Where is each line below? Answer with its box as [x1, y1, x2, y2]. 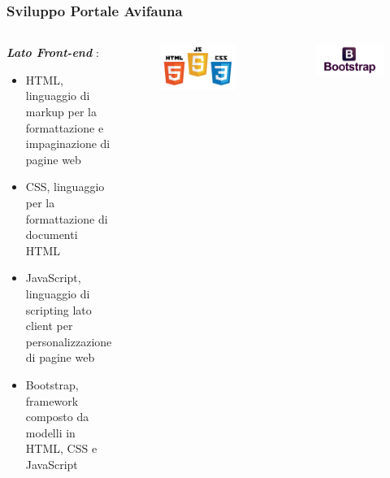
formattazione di [25, 210, 108, 227]
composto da [25, 408, 89, 425]
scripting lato [25, 301, 92, 318]
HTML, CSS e [25, 440, 97, 457]
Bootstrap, [25, 376, 79, 393]
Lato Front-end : [6, 44, 99, 61]
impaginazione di [25, 135, 110, 152]
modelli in [25, 424, 76, 441]
